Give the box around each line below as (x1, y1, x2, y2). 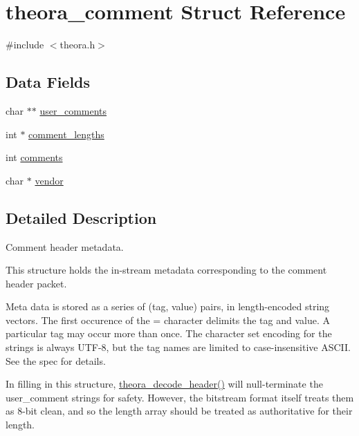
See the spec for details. (6, 353, 106, 368)
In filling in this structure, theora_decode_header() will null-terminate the (6, 377, 323, 391)
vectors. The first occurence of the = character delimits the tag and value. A (6, 312, 330, 327)
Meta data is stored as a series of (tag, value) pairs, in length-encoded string (6, 299, 330, 314)
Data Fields (6, 71, 91, 93)
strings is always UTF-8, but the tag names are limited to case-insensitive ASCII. (6, 340, 351, 354)
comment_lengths (28, 126, 104, 141)
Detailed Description (6, 207, 157, 228)
